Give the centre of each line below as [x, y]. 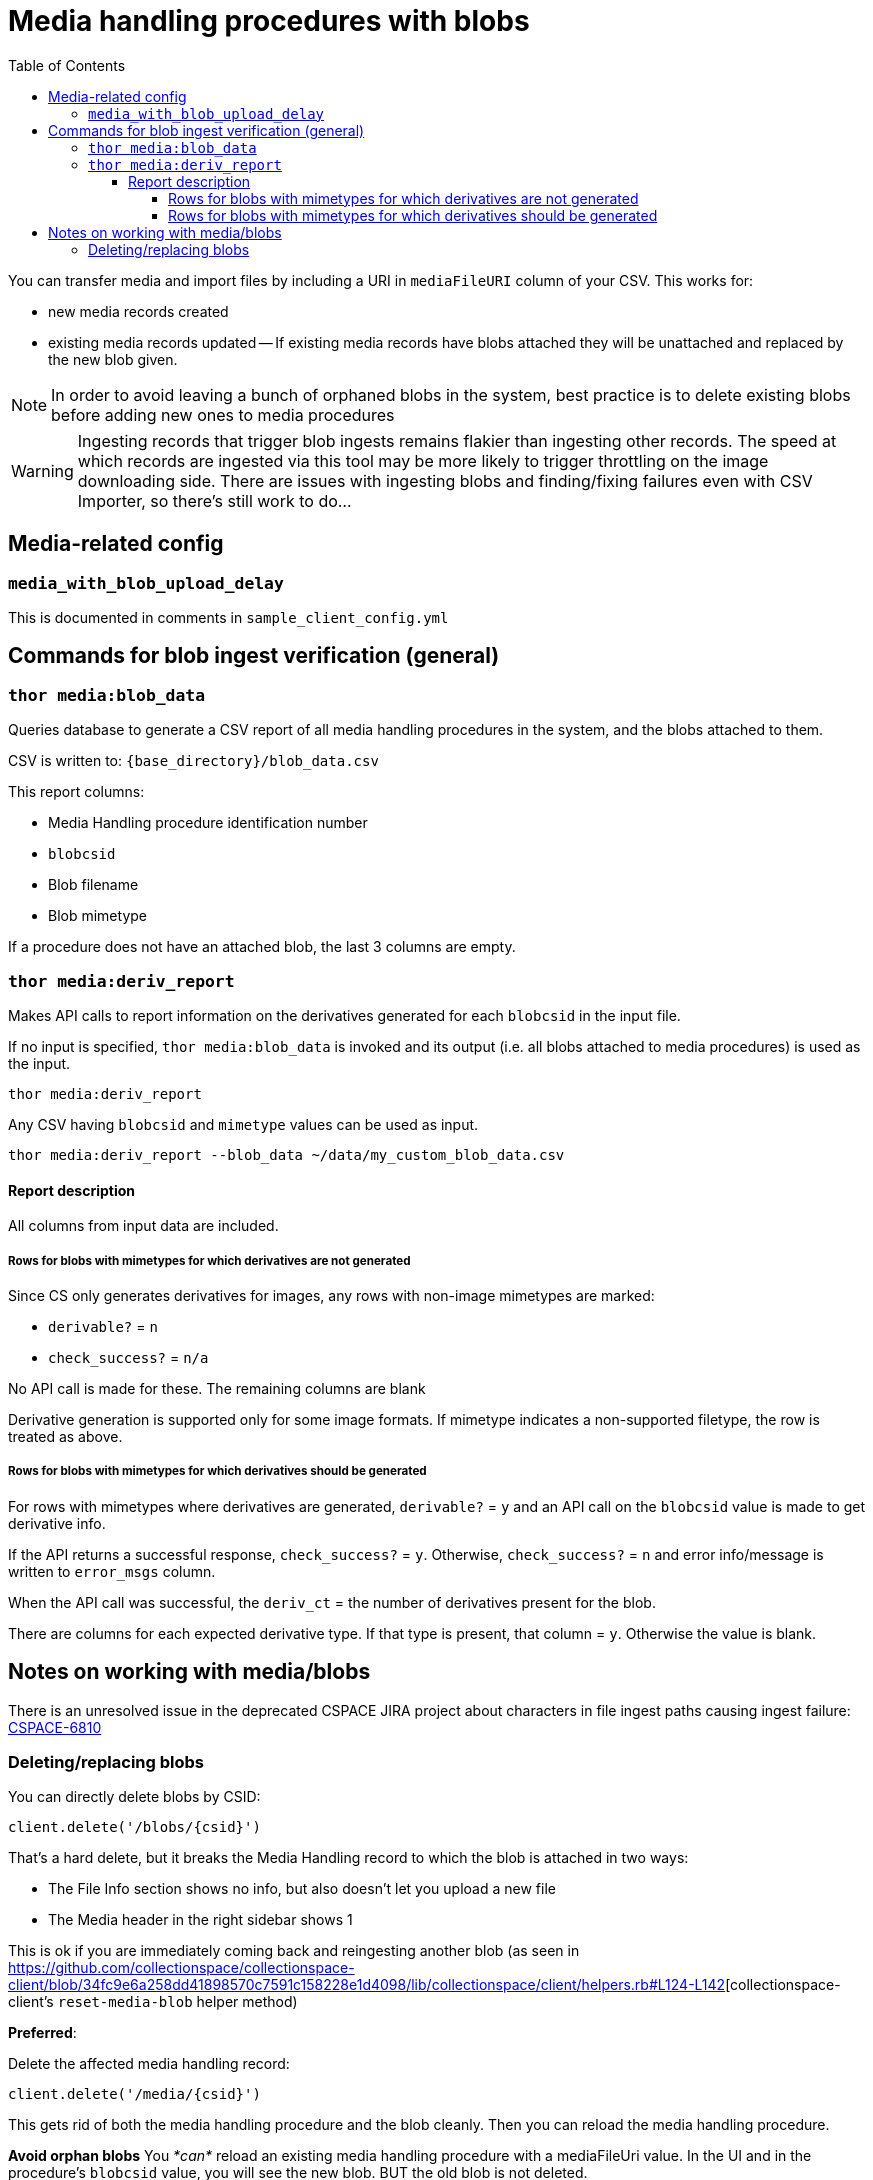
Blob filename [93, 885]
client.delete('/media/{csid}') [134, 2094]
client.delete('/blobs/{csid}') [134, 1827]
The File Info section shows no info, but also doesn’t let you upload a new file [302, 1889]
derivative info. [57, 1523]
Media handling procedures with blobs [269, 21]
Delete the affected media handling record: [149, 2064]
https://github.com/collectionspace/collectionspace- [181, 1968]
